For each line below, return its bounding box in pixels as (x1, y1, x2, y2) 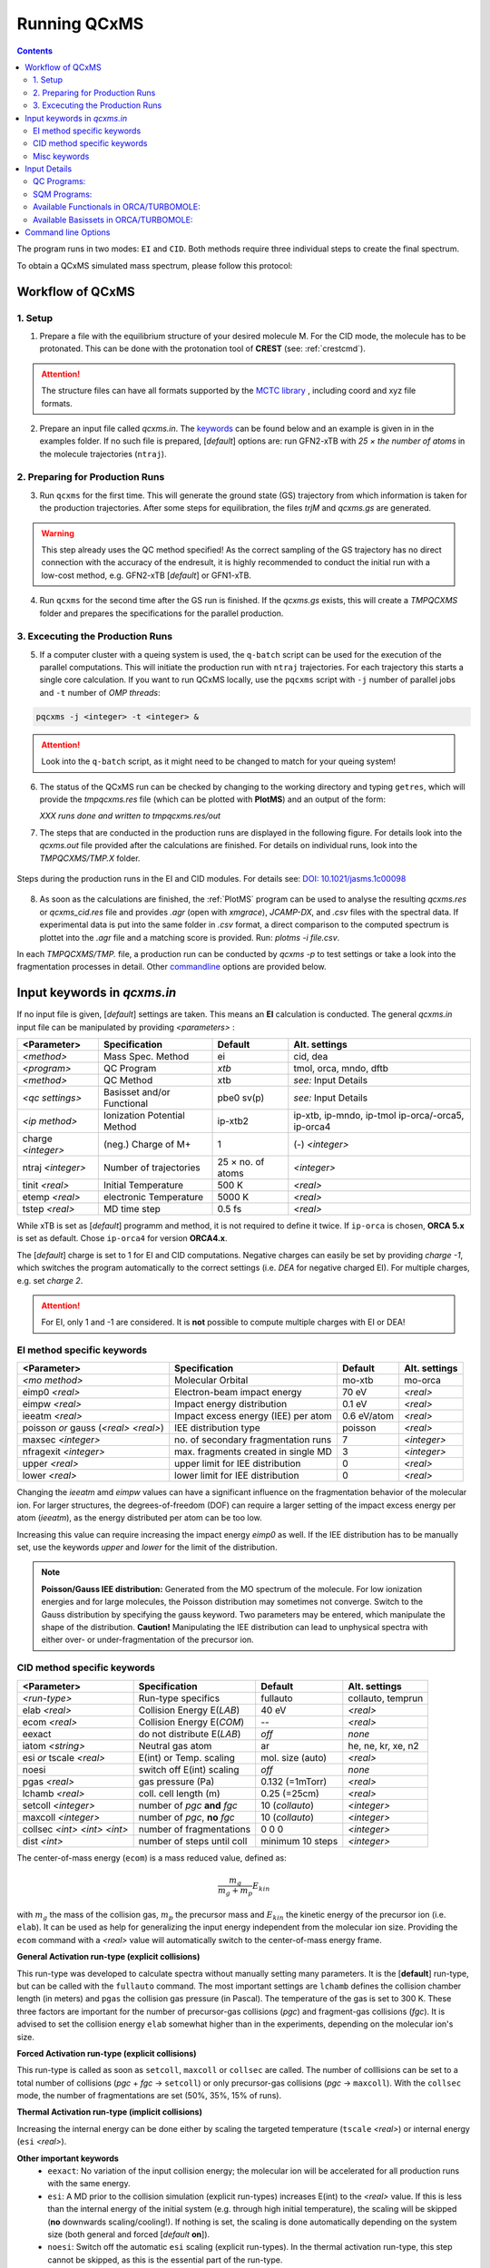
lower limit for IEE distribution (173, 1470, 299, 1482)
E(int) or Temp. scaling (138, 1751, 235, 1764)
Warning (41, 527, 74, 539)
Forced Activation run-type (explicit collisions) (16, 2048, 197, 2058)
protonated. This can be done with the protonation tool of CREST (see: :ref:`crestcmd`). (39, 343, 367, 354)
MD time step (103, 1203, 161, 1215)
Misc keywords (33, 151, 90, 161)
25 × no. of (217, 1156, 265, 1168)
